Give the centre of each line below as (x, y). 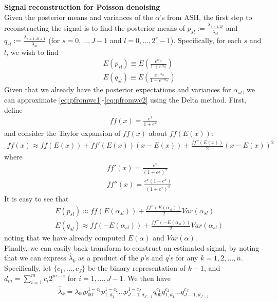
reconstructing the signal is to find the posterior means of (95, 27)
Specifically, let (28, 268)
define (13, 109)
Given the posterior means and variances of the (79, 17)
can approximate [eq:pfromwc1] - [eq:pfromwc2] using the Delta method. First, (125, 99)
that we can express (35, 258)
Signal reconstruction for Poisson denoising (82, 7)
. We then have (147, 278)
